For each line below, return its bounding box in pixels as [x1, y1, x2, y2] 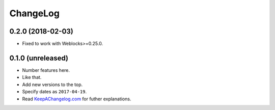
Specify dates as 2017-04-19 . [22, 89, 87, 95]
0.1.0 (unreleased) [9, 53, 69, 62]
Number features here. [22, 67, 70, 73]
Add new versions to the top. [22, 81, 83, 88]
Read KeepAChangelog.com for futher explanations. [22, 96, 131, 102]
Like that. [22, 74, 42, 80]
